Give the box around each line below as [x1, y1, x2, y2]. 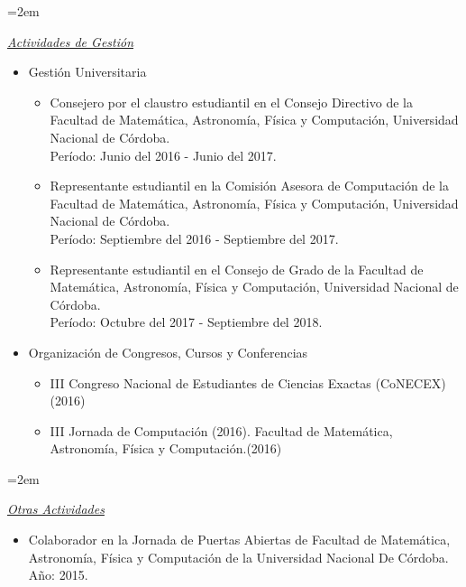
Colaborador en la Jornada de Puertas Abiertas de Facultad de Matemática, [28, 530, 451, 549]
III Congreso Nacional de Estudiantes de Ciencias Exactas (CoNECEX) [50, 373, 446, 392]
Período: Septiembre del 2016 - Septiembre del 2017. [50, 228, 339, 247]
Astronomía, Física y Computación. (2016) [50, 439, 282, 458]
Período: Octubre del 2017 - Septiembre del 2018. [50, 312, 323, 331]
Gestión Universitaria [28, 62, 147, 81]
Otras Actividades [7, 499, 105, 518]
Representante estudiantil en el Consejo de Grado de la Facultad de [50, 259, 424, 278]
